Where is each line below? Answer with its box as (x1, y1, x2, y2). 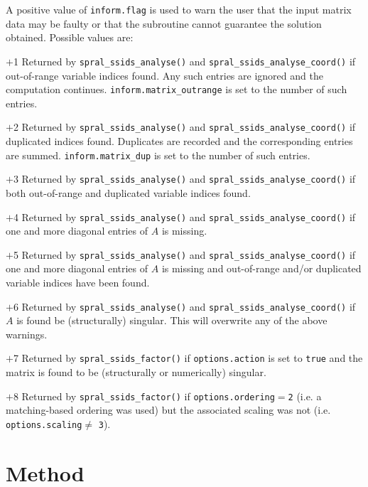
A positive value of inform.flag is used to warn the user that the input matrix (6, 2, 352, 16)
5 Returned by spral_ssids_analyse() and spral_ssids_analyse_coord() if (13, 247, 356, 262)
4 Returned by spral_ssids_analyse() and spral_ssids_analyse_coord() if (13, 209, 356, 224)
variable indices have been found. (6, 275, 150, 289)
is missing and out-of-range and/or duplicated (161, 261, 362, 276)
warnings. (6, 326, 48, 341)
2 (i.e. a (288, 388, 322, 403)
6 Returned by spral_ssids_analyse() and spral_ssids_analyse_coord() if (13, 299, 356, 314)
